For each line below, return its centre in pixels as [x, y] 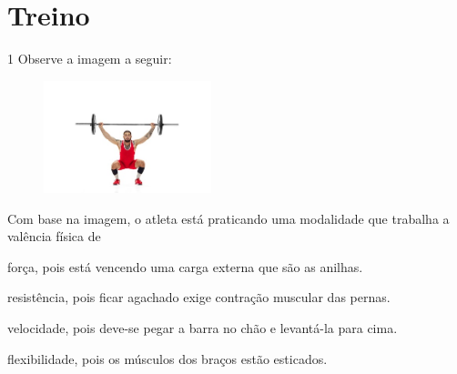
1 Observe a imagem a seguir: [90, 59]
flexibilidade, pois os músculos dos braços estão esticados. [168, 358]
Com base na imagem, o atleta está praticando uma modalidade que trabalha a [228, 218]
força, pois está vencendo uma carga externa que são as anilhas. [185, 266]
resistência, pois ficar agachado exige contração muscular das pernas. [199, 297]
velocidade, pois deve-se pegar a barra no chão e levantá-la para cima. [203, 327]
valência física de [54, 236]
